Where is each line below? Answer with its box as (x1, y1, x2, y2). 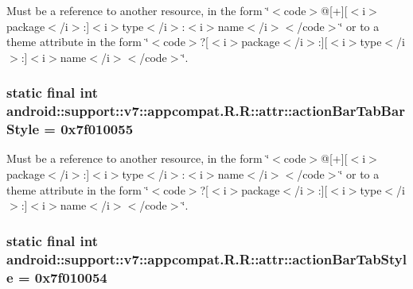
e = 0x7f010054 (6, 267, 107, 287)
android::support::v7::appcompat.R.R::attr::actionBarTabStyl (6, 249, 407, 268)
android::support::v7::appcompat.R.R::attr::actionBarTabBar (6, 101, 405, 121)
